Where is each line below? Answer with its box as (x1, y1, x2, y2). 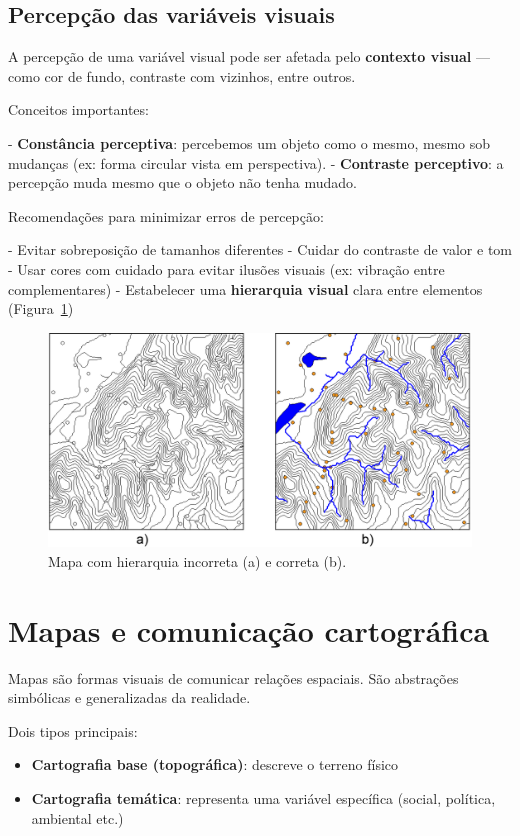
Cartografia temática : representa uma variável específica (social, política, (31, 787, 496, 808)
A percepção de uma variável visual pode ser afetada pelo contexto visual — (8, 46, 491, 67)
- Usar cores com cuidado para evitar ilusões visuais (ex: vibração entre (8, 258, 445, 279)
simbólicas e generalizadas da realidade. (8, 687, 251, 708)
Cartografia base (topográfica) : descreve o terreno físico (31, 754, 399, 775)
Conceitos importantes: (8, 99, 149, 120)
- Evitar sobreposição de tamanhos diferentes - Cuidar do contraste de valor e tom (8, 239, 512, 260)
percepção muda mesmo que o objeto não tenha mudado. (8, 172, 357, 193)
